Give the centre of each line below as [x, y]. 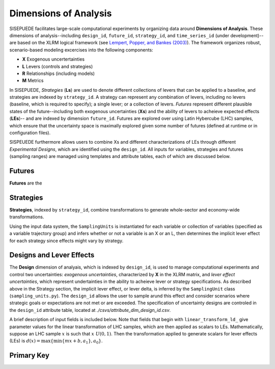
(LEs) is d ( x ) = [25, 341]
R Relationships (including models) [59, 73]
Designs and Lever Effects [52, 255]
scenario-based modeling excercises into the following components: [81, 50]
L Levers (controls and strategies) [58, 66]
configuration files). [30, 133]
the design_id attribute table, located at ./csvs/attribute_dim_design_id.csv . [90, 310]
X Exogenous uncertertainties [53, 59]
